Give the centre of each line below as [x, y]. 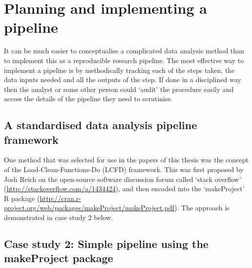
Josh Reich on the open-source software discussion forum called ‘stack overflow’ [123, 179]
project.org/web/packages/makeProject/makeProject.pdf [89, 208]
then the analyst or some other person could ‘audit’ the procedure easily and [119, 89]
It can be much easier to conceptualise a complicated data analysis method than [124, 51]
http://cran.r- [60, 198]
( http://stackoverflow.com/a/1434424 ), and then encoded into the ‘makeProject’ [124, 189]
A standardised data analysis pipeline [101, 125]
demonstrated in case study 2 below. [59, 217]
